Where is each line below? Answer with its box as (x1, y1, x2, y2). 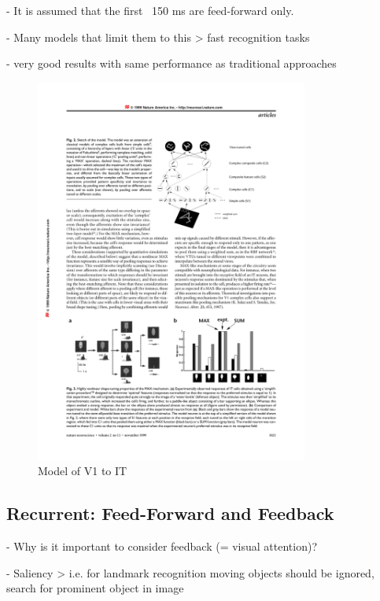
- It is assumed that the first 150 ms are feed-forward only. (6, 2, 294, 18)
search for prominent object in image (6, 580, 184, 596)
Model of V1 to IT (38, 463, 127, 479)
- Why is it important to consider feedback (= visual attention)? (6, 537, 318, 554)
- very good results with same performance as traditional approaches (6, 55, 337, 72)
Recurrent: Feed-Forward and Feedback (6, 501, 334, 525)
